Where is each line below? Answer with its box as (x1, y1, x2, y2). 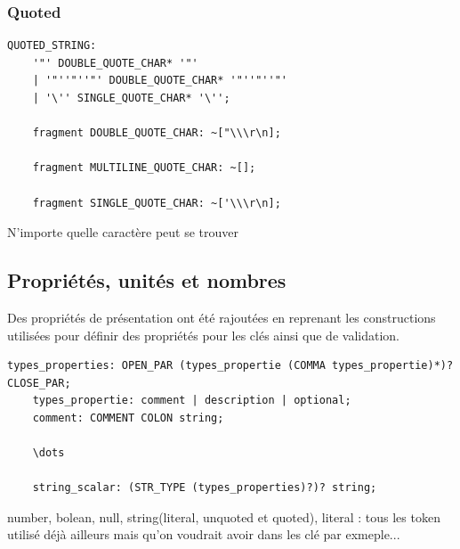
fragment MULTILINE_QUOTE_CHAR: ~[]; (32, 161, 256, 175)
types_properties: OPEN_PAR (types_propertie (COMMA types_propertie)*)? (7, 359, 454, 373)
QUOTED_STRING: (7, 39, 97, 53)
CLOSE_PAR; (7, 376, 71, 389)
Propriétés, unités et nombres (7, 266, 286, 294)
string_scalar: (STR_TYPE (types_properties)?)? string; (32, 481, 377, 495)
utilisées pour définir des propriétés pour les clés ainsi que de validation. (7, 325, 399, 344)
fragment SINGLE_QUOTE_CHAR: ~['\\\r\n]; (32, 196, 281, 209)
